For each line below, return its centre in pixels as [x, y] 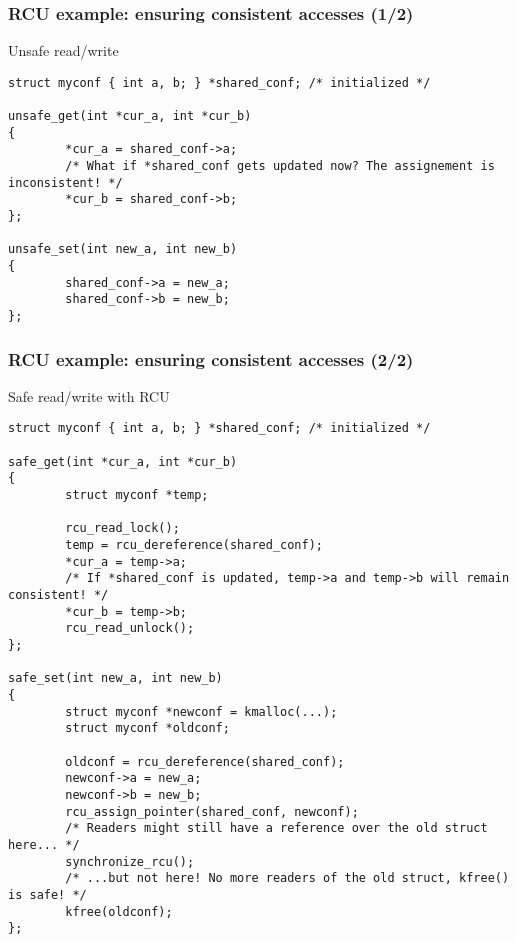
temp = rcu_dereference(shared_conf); [194, 545]
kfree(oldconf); [119, 911]
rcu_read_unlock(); [130, 628]
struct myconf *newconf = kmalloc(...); [201, 711]
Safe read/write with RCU [89, 395]
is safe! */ [47, 894]
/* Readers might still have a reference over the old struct [276, 828]
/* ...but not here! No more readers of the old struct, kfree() [287, 878]
